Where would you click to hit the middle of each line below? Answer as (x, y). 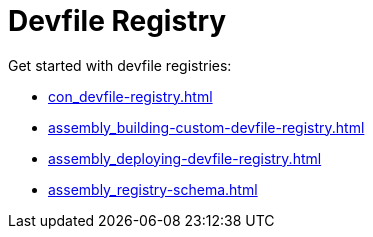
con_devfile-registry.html (130, 96)
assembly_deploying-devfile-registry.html (185, 158)
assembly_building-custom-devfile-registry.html (206, 127)
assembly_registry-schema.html (153, 189)
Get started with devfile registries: (120, 65)
